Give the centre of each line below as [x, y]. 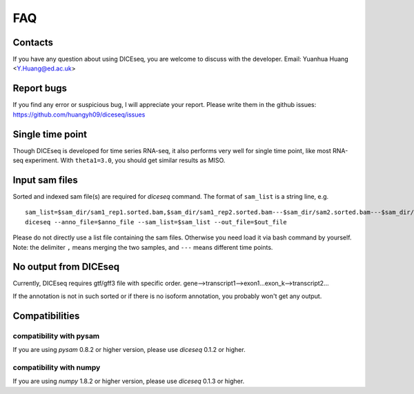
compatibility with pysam [56, 336]
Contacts [33, 42]
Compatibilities [46, 316]
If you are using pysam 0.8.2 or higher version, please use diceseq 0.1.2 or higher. [129, 349]
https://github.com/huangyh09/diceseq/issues [79, 115]
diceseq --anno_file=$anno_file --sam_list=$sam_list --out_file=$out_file [156, 222]
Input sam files [46, 180]
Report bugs [40, 89]
